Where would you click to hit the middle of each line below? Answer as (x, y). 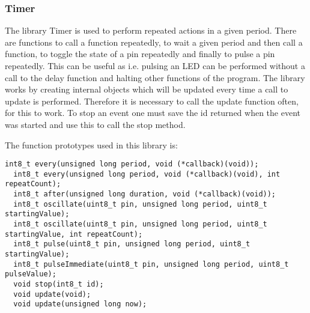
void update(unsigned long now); (80, 304)
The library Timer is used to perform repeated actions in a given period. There (151, 30)
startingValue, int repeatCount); (74, 234)
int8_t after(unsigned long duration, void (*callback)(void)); (145, 194)
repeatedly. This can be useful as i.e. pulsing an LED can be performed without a (155, 65)
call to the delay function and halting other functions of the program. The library (155, 77)
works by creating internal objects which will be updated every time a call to (147, 89)
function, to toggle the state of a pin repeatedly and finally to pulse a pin (140, 54)
